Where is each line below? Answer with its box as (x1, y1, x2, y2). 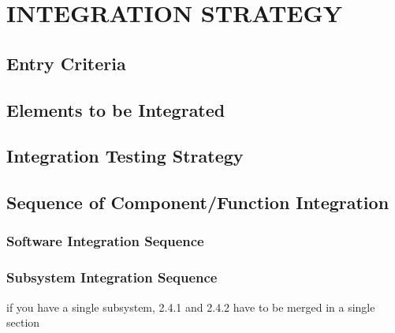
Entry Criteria (6, 51, 126, 75)
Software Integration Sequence (6, 231, 204, 251)
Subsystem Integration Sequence (6, 268, 218, 287)
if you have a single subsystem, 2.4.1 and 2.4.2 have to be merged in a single (6, 298, 375, 315)
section (6, 314, 40, 331)
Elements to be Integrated (6, 97, 225, 122)
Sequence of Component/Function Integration (6, 190, 389, 215)
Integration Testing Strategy (6, 144, 244, 168)
